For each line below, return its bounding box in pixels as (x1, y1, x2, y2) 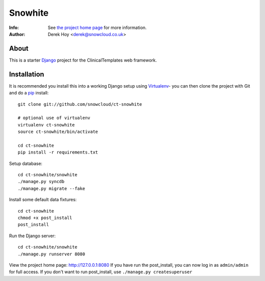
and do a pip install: (9, 90, 49, 96)
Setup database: (9, 160, 43, 166)
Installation (9, 70, 44, 78)
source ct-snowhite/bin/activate (18, 129, 98, 135)
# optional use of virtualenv (18, 115, 91, 121)
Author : (9, 31, 26, 37)
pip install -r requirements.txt (18, 150, 98, 155)
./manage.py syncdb (18, 179, 65, 185)
